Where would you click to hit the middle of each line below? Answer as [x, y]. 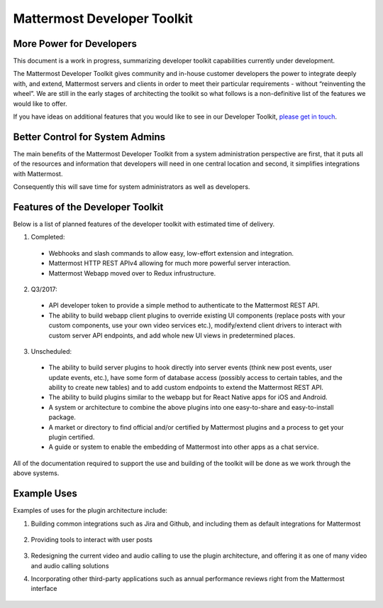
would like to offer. [40, 104]
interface [44, 589]
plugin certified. [72, 438]
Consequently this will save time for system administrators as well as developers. [132, 187]
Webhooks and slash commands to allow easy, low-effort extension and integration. [171, 253]
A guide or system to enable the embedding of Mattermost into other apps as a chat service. [184, 447]
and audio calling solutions [70, 565]
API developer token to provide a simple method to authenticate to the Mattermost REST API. [184, 305]
